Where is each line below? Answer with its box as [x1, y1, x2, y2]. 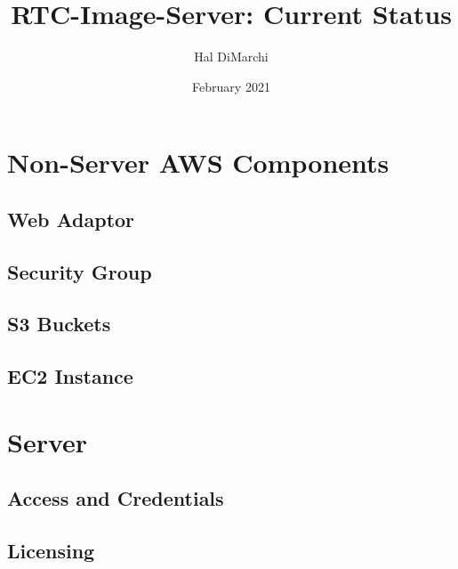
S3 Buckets [7, 310, 111, 337]
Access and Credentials [7, 484, 224, 512]
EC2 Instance [7, 362, 133, 390]
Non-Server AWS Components [7, 144, 390, 181]
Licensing [7, 537, 95, 565]
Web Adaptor [7, 205, 135, 232]
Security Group [7, 257, 152, 285]
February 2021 [192, 77, 270, 95]
